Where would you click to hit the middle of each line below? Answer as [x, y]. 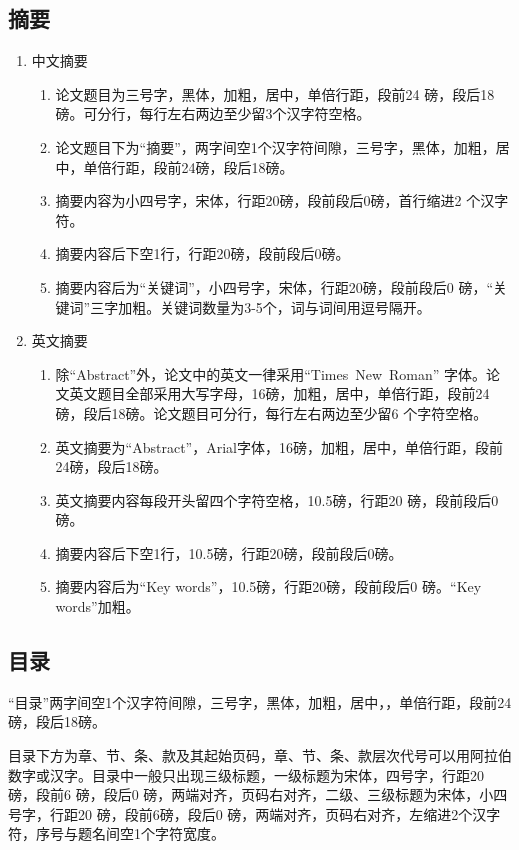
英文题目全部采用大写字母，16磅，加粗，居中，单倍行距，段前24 [279, 393]
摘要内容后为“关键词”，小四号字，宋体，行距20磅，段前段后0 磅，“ [274, 286]
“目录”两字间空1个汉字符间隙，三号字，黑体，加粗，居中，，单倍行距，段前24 [260, 701]
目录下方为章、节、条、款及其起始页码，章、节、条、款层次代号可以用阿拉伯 [260, 755]
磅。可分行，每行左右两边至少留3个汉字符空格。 [213, 113]
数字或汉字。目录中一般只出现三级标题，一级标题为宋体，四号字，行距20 [246, 774]
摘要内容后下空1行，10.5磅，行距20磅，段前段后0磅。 [229, 552]
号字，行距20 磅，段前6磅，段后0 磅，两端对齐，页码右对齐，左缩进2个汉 [247, 813]
